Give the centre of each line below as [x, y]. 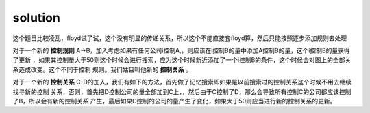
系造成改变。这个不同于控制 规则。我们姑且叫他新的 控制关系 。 [102, 69]
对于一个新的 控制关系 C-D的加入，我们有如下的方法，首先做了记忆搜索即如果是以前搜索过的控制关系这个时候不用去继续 [182, 82]
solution [37, 18]
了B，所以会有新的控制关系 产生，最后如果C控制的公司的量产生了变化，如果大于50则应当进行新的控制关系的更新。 [174, 101]
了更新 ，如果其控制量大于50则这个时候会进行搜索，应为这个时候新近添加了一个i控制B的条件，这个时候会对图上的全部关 [182, 60]
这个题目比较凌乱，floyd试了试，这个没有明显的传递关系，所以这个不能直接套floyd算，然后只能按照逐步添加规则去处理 [180, 38]
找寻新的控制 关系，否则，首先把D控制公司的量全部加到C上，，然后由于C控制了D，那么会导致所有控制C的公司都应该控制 [182, 91]
